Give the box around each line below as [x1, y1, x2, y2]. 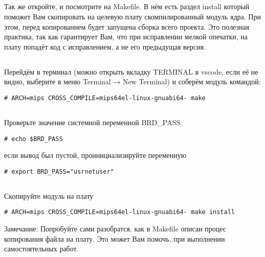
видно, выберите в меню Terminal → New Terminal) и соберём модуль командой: [4, 76, 261, 87]
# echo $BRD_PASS [4, 135, 63, 143]
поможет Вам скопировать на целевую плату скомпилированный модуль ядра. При [4, 11, 261, 21]
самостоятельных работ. [4, 243, 79, 254]
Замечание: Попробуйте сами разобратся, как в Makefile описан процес [4, 223, 227, 234]
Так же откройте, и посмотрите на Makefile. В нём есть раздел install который [4, 1, 250, 12]
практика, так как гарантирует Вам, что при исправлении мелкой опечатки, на [4, 31, 248, 42]
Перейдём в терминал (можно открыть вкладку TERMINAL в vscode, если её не [4, 66, 258, 77]
